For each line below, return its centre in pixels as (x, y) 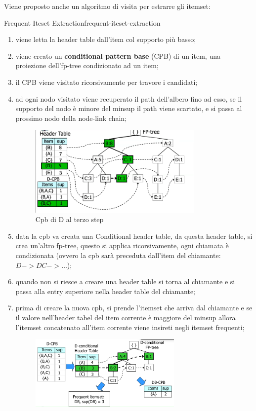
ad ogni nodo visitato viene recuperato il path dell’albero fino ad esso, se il (129, 98)
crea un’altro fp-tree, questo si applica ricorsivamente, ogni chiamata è (122, 245)
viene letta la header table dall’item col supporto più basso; (106, 39)
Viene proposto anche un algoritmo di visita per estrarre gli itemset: (107, 6)
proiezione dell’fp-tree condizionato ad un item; (87, 65)
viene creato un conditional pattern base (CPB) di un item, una (118, 56)
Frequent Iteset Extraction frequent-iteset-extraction (82, 22)
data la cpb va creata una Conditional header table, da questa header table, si (134, 236)
